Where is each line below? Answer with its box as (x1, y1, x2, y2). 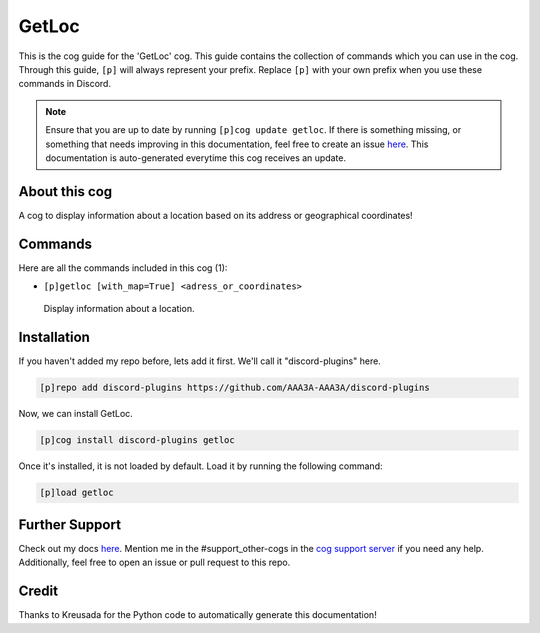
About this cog (18, 183, 113, 200)
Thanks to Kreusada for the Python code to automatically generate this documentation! (18, 609, 377, 621)
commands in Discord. (18, 78, 112, 90)
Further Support (18, 516, 122, 533)
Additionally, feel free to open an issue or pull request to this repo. (18, 556, 291, 569)
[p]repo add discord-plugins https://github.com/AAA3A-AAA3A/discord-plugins (39, 382, 430, 394)
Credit (18, 583, 59, 600)
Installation (18, 329, 90, 346)
